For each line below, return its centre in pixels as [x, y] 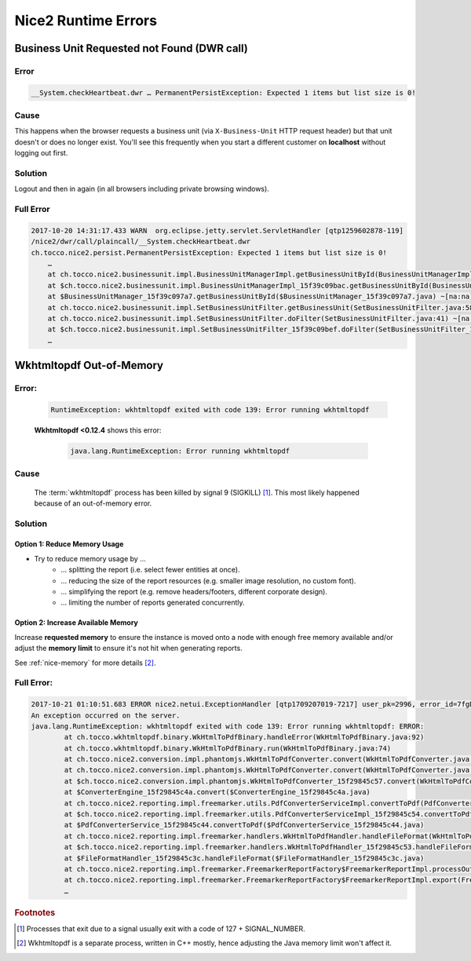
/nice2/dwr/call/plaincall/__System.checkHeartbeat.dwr [141, 242]
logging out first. [41, 153]
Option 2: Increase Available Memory [77, 623]
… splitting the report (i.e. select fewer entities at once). [150, 570]
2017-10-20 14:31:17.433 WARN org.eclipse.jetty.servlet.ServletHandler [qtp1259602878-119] [217, 230]
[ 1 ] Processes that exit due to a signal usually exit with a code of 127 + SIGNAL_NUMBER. [161, 929]
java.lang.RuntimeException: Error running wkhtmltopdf [180, 451]
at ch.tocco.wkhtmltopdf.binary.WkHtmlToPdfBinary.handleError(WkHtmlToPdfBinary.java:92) [244, 737]
